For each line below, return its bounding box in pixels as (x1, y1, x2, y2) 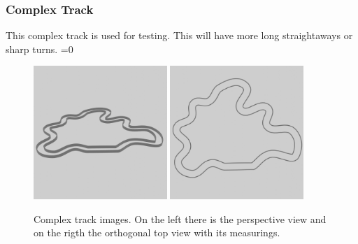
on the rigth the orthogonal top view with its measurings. (34, 225, 280, 240)
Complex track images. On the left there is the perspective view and (34, 211, 327, 226)
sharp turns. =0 (6, 41, 73, 56)
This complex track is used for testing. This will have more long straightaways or (6, 28, 353, 43)
